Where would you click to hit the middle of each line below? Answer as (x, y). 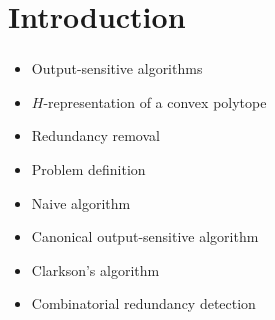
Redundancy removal (95, 135)
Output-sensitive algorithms (117, 68)
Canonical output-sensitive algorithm (145, 236)
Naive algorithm (81, 202)
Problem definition (88, 169)
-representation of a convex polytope (155, 101)
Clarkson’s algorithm (95, 269)
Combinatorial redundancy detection (143, 303)
